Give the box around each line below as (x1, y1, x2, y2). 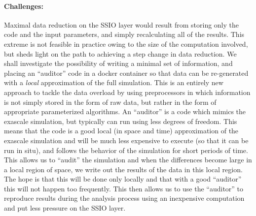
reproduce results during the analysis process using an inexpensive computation (4, 193, 245, 203)
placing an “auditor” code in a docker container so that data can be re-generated (4, 67, 249, 78)
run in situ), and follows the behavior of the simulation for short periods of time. (4, 145, 248, 155)
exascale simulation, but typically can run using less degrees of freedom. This (4, 116, 237, 126)
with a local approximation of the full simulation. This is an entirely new (4, 77, 223, 88)
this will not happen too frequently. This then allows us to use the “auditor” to (4, 183, 244, 193)
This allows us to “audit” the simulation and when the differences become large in (4, 154, 252, 165)
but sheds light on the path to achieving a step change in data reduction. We (4, 48, 237, 59)
